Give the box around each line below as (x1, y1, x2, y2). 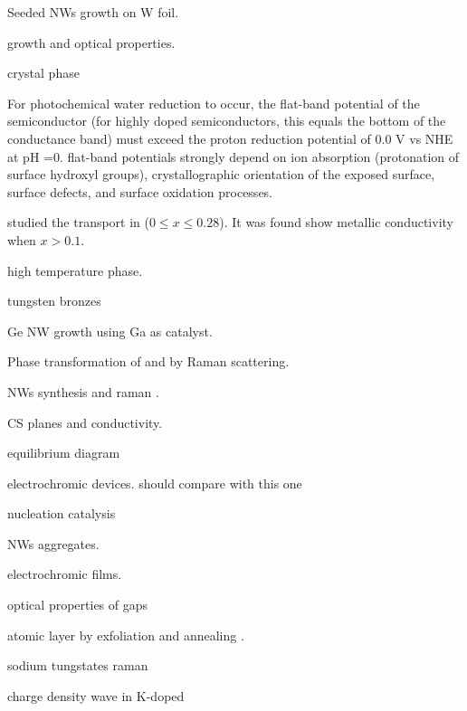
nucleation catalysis (7, 504, 116, 523)
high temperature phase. (7, 261, 143, 280)
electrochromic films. (7, 564, 122, 583)
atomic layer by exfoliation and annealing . (7, 625, 244, 644)
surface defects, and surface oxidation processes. (7, 182, 273, 201)
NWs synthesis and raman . (7, 382, 159, 401)
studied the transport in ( (7, 213, 149, 232)
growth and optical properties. (7, 33, 176, 52)
